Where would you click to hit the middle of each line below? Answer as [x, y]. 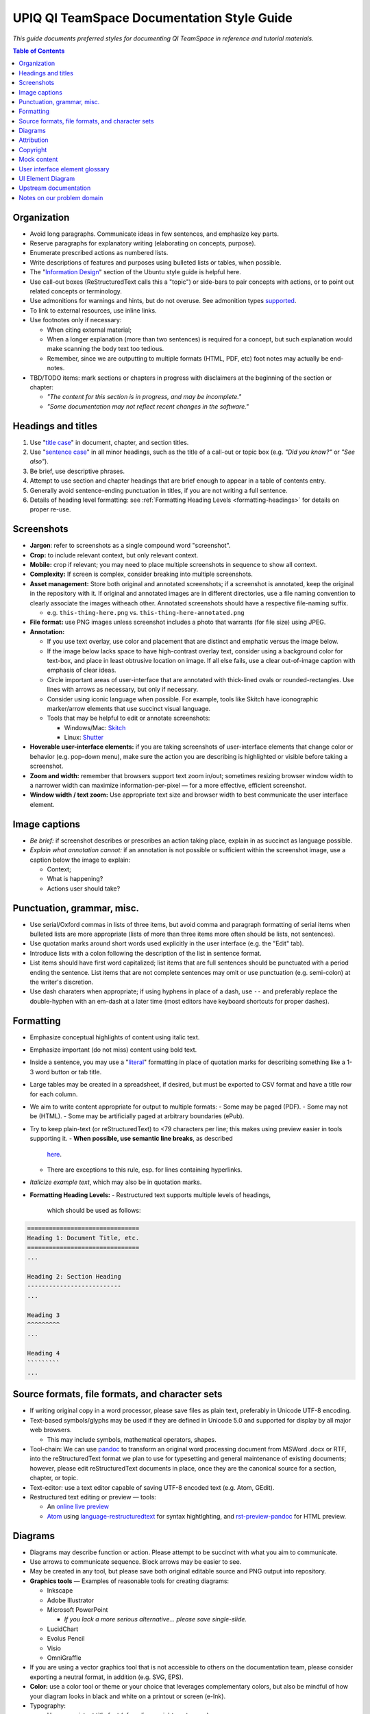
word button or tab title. [69, 1072]
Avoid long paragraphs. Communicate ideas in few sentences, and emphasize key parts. [154, 234]
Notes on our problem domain [61, 197]
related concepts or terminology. [76, 291]
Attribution [34, 140]
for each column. [54, 1094]
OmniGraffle [64, 1657]
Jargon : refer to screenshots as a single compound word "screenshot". [130, 546]
